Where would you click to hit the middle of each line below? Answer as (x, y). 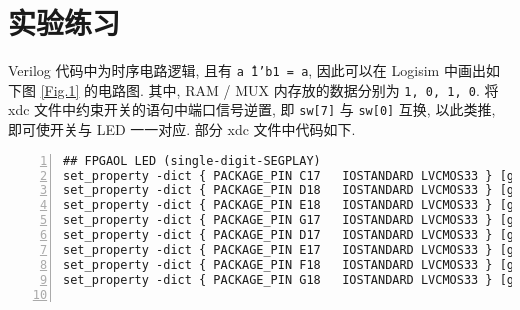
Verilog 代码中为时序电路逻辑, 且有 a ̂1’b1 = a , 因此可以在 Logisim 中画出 (247, 70)
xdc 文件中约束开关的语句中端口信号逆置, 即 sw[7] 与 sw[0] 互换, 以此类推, (252, 109)
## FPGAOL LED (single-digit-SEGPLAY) (192, 160)
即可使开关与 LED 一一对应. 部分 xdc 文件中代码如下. (182, 129)
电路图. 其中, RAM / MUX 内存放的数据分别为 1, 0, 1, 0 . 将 (298, 89)
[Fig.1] (60, 89)
